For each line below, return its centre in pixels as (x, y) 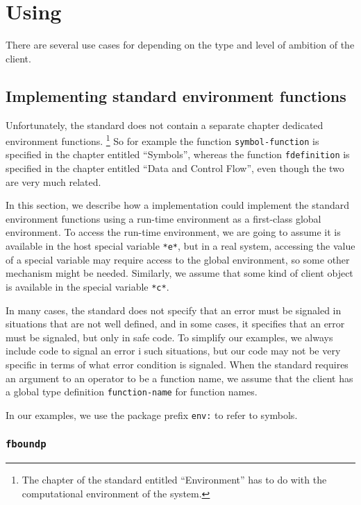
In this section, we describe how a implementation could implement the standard (178, 205)
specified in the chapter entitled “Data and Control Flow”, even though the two (175, 168)
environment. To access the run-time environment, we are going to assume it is (173, 232)
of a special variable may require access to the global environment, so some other (178, 259)
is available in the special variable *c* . (87, 286)
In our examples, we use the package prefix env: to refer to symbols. (152, 414)
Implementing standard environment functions (176, 95)
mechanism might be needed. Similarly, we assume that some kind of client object (179, 273)
